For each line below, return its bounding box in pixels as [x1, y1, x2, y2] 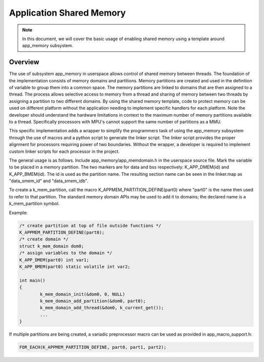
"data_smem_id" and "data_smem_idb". [9, 178, 88, 184]
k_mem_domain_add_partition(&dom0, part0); [40, 298, 146, 304]
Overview [9, 58, 40, 66]
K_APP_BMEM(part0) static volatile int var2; [19, 264, 131, 269]
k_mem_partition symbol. [9, 201, 60, 207]
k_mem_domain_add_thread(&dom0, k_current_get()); [40, 305, 164, 311]
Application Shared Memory [9, 7, 126, 18]
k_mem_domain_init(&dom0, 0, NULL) [40, 291, 126, 297]
